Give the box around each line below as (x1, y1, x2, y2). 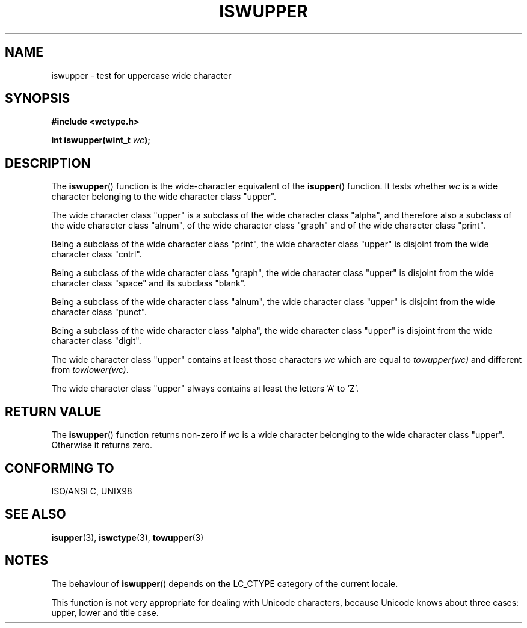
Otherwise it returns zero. (51, 440, 153, 451)
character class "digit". (51, 336, 141, 346)
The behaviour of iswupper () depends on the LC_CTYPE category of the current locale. (51, 578, 398, 589)
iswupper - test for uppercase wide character (51, 70, 232, 81)
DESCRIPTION (5, 155, 91, 171)
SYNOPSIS (5, 91, 70, 106)
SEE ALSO (5, 506, 66, 522)
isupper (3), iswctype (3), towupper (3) (51, 532, 204, 543)
